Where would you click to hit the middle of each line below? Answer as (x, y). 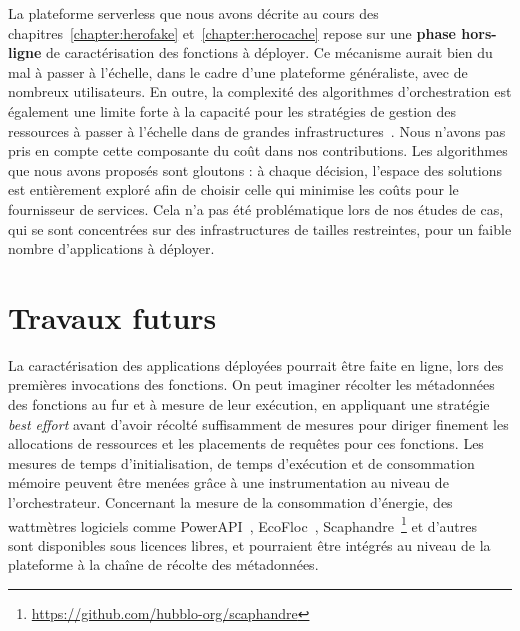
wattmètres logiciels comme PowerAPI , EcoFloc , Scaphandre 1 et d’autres (242, 524)
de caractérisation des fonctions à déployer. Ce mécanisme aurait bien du (269, 52)
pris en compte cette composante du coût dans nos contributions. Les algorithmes (258, 150)
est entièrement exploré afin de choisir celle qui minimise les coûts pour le (233, 189)
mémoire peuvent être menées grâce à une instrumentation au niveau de (228, 482)
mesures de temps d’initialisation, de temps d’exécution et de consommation (241, 462)
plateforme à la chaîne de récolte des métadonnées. (163, 564)
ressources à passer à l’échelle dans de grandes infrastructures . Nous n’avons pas (257, 130)
